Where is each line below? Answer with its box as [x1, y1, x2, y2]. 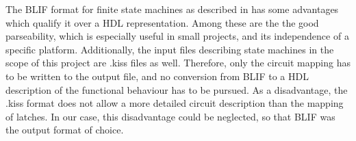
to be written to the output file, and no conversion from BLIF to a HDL [5, 68, 309, 83]
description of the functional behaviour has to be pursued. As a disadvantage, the [5, 82, 348, 97]
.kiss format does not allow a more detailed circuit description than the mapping [5, 96, 344, 110]
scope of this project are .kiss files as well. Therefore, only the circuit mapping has [5, 55, 351, 70]
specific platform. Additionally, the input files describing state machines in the [5, 42, 334, 56]
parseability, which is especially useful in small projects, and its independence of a [5, 29, 349, 43]
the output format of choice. [5, 123, 124, 137]
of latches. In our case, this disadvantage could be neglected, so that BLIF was [5, 109, 335, 123]
